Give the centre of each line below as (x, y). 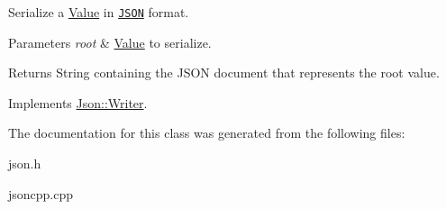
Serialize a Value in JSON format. (99, 12)
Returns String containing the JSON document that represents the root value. (224, 73)
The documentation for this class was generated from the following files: (207, 133)
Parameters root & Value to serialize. (110, 42)
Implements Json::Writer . (78, 102)
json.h (25, 164)
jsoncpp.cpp (41, 193)
